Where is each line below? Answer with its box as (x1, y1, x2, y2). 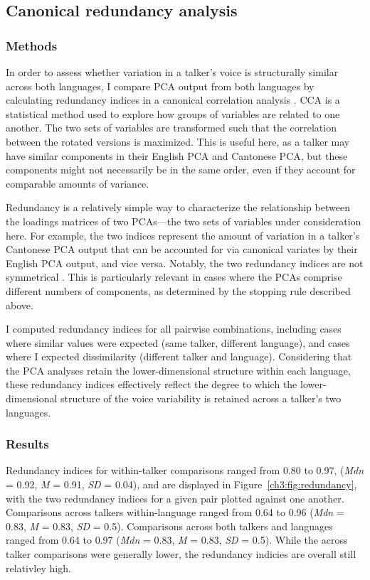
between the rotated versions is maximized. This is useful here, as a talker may (6, 134, 350, 149)
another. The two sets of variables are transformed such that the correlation (6, 120, 337, 135)
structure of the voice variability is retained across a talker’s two (60, 391, 342, 406)
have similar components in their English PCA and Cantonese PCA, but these (6, 148, 348, 163)
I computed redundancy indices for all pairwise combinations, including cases (6, 321, 342, 336)
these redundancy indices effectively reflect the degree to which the (6, 377, 297, 392)
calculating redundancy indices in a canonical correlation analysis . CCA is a (6, 92, 340, 107)
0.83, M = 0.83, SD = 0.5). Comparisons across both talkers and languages (6, 518, 333, 533)
